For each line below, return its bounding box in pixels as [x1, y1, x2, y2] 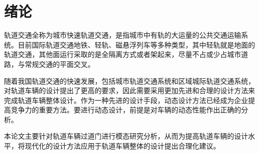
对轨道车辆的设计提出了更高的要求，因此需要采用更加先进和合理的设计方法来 [4, 85, 255, 96]
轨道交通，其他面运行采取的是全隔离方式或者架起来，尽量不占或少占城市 [4, 49, 241, 59]
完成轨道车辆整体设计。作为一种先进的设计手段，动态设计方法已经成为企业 [4, 95, 248, 105]
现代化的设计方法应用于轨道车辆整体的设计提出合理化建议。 [24, 141, 220, 151]
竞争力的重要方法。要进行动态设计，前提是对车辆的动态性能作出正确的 [10, 104, 241, 115]
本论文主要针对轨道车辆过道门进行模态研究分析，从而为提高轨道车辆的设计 [4, 131, 248, 141]
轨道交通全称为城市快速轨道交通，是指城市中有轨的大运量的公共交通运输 [4, 30, 241, 40]
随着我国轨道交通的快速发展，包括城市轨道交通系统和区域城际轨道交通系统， [4, 75, 255, 86]
